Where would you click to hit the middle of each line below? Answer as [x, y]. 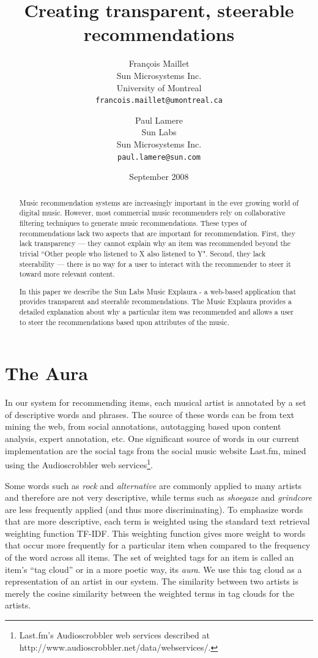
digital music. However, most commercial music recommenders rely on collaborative [152, 213]
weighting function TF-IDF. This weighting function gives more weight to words [155, 533]
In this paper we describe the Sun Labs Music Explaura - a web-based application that [158, 291]
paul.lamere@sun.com [159, 157]
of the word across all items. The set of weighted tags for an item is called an [150, 557]
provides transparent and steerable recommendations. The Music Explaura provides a [155, 301]
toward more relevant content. [67, 274]
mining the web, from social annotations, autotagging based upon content [143, 426]
